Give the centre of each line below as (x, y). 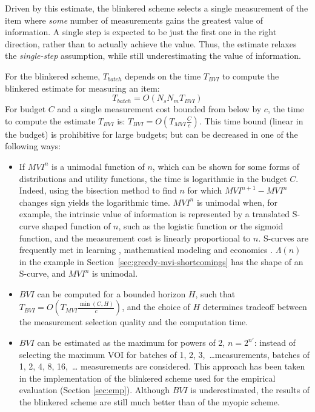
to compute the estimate (50, 120)
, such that (215, 293)
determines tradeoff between (255, 307)
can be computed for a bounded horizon (111, 293)
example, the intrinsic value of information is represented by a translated (154, 214)
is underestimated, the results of (250, 390)
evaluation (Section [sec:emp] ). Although (94, 390)
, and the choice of (156, 307)
